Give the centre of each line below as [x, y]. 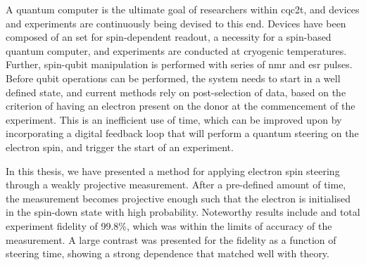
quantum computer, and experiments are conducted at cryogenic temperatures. [176, 50]
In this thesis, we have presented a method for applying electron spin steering [173, 170]
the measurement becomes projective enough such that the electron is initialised [178, 198]
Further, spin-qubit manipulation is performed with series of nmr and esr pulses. [179, 64]
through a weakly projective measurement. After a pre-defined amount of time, [176, 185]
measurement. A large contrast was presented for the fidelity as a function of [171, 239]
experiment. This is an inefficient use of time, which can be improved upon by [174, 119]
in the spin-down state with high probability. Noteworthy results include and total [183, 212]
